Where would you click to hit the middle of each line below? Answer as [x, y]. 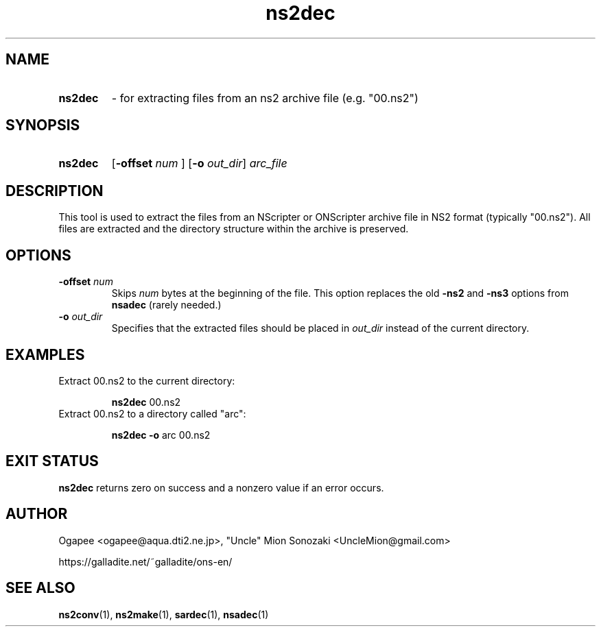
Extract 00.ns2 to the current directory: [147, 380]
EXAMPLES [45, 354]
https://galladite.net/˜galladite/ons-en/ [145, 561]
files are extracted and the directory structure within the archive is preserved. [234, 229]
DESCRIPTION [55, 191]
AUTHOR [37, 514]
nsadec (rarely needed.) [166, 305]
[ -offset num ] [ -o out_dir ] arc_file [199, 163]
